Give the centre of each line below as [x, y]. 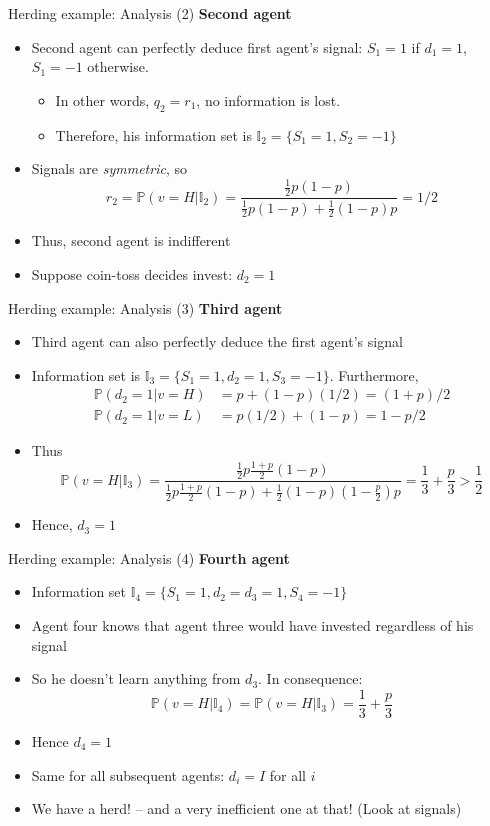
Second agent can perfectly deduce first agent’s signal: [197, 46]
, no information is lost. [268, 99]
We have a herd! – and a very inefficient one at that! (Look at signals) [246, 808]
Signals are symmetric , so [109, 168]
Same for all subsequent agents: [128, 774]
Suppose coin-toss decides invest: [132, 273]
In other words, [102, 99]
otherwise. [118, 66]
